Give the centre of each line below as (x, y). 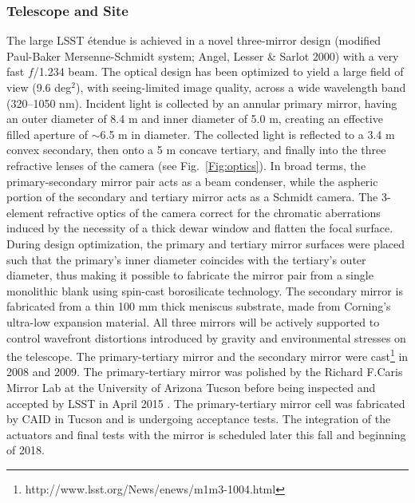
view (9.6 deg (39, 87)
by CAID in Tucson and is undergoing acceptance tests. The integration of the (199, 419)
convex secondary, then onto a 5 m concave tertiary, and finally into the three (196, 150)
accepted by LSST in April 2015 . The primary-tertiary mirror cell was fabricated (206, 403)
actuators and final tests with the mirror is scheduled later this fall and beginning (206, 434)
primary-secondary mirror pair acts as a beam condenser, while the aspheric (192, 181)
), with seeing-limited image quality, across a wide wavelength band (241, 87)
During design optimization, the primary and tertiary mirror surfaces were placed (206, 243)
